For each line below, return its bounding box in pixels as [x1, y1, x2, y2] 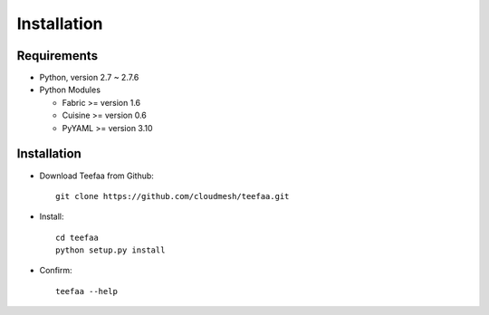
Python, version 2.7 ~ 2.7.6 [39, 72, 139, 83]
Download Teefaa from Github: [39, 170, 154, 181]
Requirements [16, 48, 99, 63]
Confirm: [39, 265, 72, 276]
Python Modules [39, 84, 101, 95]
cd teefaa [55, 232, 99, 243]
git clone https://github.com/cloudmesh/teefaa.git [55, 191, 290, 201]
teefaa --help [55, 286, 118, 296]
